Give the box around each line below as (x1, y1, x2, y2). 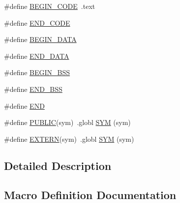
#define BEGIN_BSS (4, 67, 70, 78)
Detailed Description (4, 158, 112, 173)
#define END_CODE (4, 17, 70, 28)
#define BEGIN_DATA (4, 34, 77, 44)
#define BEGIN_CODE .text (4, 1, 95, 11)
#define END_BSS (4, 83, 62, 94)
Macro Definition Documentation (4, 187, 177, 202)
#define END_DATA (4, 50, 69, 61)
